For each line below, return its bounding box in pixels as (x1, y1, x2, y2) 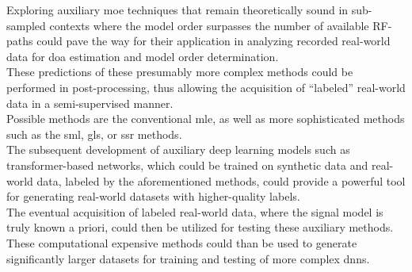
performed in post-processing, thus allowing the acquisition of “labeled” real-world (6, 79, 406, 95)
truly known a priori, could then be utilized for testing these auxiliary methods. (6, 219, 394, 236)
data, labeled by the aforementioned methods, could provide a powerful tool (36, 172, 406, 189)
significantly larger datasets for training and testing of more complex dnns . (6, 250, 370, 266)
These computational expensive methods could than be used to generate (6, 234, 357, 251)
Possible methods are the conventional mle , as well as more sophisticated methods (6, 110, 405, 127)
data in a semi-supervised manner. (6, 94, 174, 111)
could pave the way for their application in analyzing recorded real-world (36, 33, 391, 49)
